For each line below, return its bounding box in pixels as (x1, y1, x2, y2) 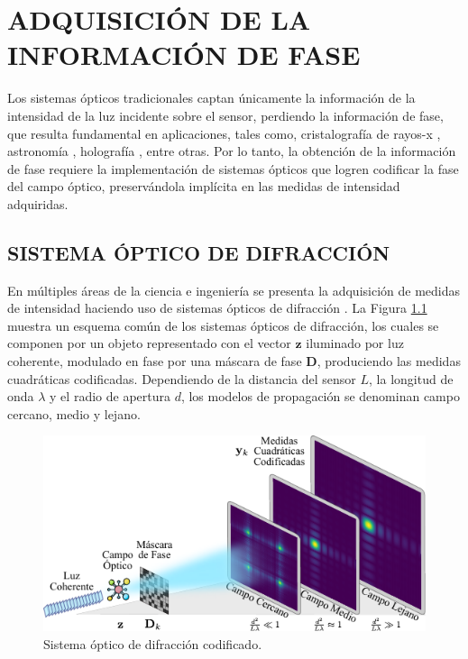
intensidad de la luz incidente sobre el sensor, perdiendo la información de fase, (7, 105, 444, 124)
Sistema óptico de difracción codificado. (43, 634, 262, 653)
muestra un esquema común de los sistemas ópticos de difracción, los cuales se (7, 316, 439, 334)
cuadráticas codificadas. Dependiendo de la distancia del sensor (7, 369, 356, 388)
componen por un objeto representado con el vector (7, 334, 291, 352)
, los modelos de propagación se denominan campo (180, 387, 460, 406)
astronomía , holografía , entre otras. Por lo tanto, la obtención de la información (7, 142, 456, 160)
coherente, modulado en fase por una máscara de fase (7, 352, 302, 371)
